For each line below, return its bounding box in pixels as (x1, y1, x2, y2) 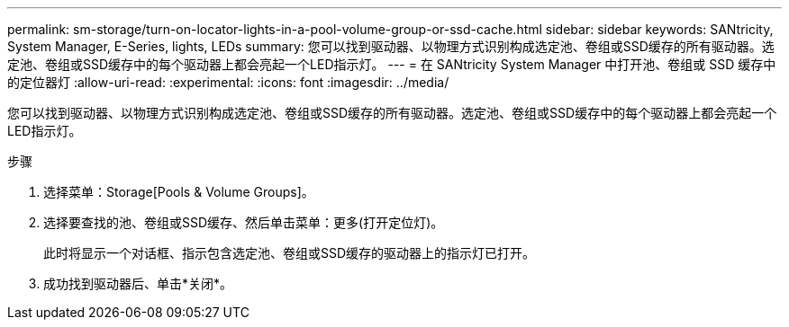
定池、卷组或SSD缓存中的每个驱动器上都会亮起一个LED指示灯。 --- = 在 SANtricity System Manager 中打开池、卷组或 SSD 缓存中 (7, 57, 776, 72)
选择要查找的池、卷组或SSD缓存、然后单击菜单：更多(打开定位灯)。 (43, 215, 444, 230)
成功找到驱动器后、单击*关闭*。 (43, 276, 233, 291)
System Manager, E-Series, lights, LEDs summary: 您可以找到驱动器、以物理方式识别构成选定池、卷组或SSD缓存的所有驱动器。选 (7, 39, 775, 54)
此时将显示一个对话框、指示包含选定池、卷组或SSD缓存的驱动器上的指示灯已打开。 (43, 245, 536, 261)
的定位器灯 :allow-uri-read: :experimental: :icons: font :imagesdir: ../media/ (7, 75, 449, 90)
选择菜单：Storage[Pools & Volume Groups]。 (43, 184, 314, 199)
